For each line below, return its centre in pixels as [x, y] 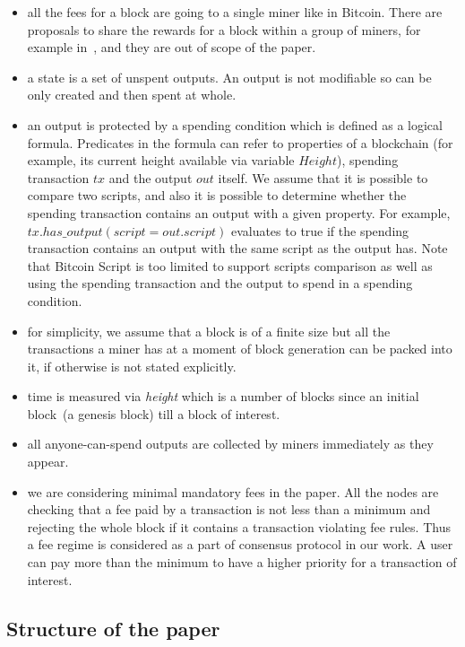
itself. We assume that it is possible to [323, 177]
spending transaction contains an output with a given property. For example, [239, 212]
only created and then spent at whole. [132, 95]
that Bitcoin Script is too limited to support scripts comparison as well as [230, 265]
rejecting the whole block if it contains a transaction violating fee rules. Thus [239, 526]
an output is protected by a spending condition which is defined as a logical [235, 124]
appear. [48, 462]
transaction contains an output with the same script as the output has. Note [237, 248]
